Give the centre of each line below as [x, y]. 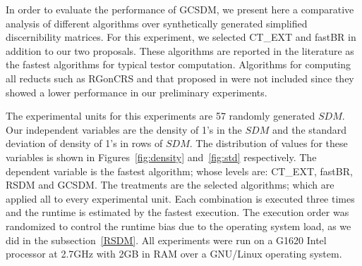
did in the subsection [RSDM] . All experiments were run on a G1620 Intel [166, 240]
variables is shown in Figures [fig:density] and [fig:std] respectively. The [161, 157]
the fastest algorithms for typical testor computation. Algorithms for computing [179, 64]
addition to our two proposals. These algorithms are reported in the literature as [180, 50]
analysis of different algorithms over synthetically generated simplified [157, 23]
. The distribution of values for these [269, 143]
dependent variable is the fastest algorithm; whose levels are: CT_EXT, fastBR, [179, 171]
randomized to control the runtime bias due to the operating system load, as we [179, 226]
